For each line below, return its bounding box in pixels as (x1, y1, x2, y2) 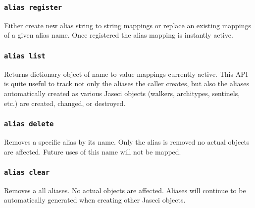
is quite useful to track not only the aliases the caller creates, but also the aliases (4, 78, 249, 89)
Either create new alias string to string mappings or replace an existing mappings (4, 20, 252, 30)
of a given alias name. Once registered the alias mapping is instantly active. (4, 30, 233, 40)
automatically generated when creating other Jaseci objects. (4, 195, 186, 205)
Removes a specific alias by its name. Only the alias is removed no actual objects (4, 136, 250, 147)
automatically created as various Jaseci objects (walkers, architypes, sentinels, (4, 88, 240, 98)
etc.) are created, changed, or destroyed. (4, 98, 126, 108)
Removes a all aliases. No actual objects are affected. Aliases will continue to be (4, 185, 246, 195)
